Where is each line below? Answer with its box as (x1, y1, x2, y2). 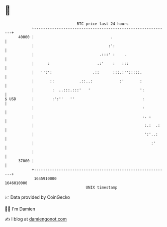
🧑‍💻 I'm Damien (5, 206, 36, 212)
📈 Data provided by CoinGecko (5, 194, 70, 200)
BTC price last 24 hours (76, 21, 129, 26)
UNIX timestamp (86, 185, 118, 190)
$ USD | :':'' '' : (5, 96, 144, 102)
